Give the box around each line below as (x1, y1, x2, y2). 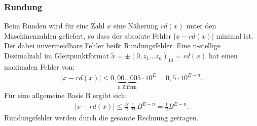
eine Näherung (113, 20, 159, 31)
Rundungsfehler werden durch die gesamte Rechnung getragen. (4, 112, 199, 123)
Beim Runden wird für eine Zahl (4, 20, 105, 31)
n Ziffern (118, 84, 137, 90)
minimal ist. (216, 30, 253, 41)
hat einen (208, 50, 238, 60)
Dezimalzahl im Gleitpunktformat (4, 50, 109, 60)
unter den (186, 20, 216, 31)
